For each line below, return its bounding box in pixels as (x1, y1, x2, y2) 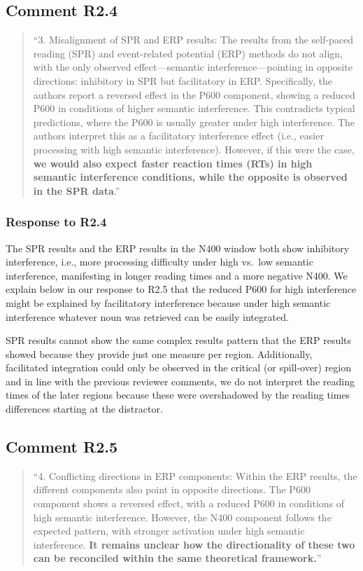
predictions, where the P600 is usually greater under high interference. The (33, 114, 355, 129)
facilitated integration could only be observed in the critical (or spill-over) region (6, 360, 351, 375)
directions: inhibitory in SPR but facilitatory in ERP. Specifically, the (33, 73, 332, 88)
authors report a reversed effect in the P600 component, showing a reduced (33, 87, 355, 102)
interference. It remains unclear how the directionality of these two (33, 537, 355, 551)
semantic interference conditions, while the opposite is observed (33, 170, 348, 184)
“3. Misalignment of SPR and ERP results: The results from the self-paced (33, 32, 354, 47)
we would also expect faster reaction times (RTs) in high (33, 156, 313, 170)
